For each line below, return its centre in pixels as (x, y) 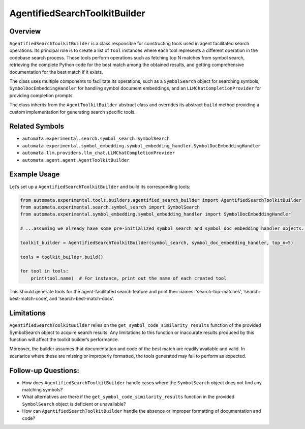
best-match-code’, (29, 299)
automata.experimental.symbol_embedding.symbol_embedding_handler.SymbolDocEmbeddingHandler (142, 146)
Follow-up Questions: (44, 370)
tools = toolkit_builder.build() (62, 257)
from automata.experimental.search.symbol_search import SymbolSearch (110, 207)
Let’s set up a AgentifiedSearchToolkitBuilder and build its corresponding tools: (100, 187)
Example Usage (35, 175)
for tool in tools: (44, 271)
